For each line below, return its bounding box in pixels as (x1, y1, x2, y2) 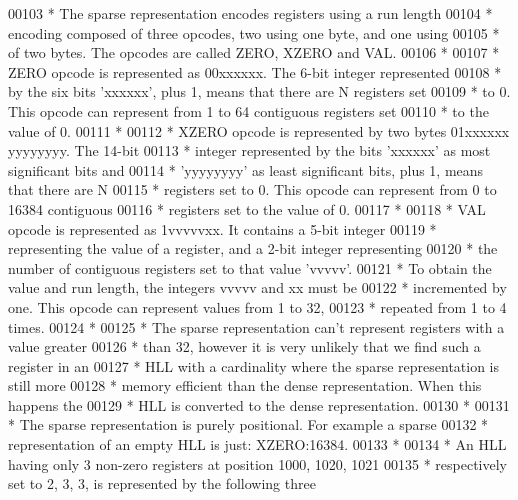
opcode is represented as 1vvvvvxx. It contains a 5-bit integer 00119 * (8, 218, 437, 239)
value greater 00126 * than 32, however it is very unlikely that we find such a (8, 336, 481, 357)
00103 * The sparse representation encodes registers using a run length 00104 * (8, 3, 493, 23)
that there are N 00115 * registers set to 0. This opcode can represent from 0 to (8, 179, 497, 200)
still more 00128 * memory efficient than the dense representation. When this (8, 375, 482, 396)
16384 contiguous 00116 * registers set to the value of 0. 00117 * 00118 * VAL (8, 198, 486, 219)
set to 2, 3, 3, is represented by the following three (8, 473, 316, 494)
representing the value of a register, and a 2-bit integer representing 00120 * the (8, 238, 498, 259)
